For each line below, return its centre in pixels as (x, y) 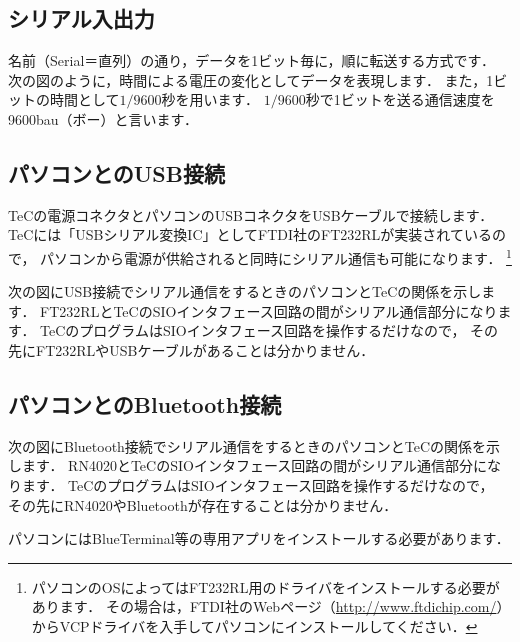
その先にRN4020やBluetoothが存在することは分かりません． (203, 504)
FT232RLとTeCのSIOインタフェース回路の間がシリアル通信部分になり (269, 310)
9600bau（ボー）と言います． (103, 118)
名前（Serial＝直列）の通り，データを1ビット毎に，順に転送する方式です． (252, 60)
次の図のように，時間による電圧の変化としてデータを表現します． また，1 (251, 79)
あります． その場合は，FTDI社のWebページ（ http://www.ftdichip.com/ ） (271, 606)
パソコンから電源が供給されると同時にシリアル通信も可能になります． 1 (276, 256)
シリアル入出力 (81, 18)
